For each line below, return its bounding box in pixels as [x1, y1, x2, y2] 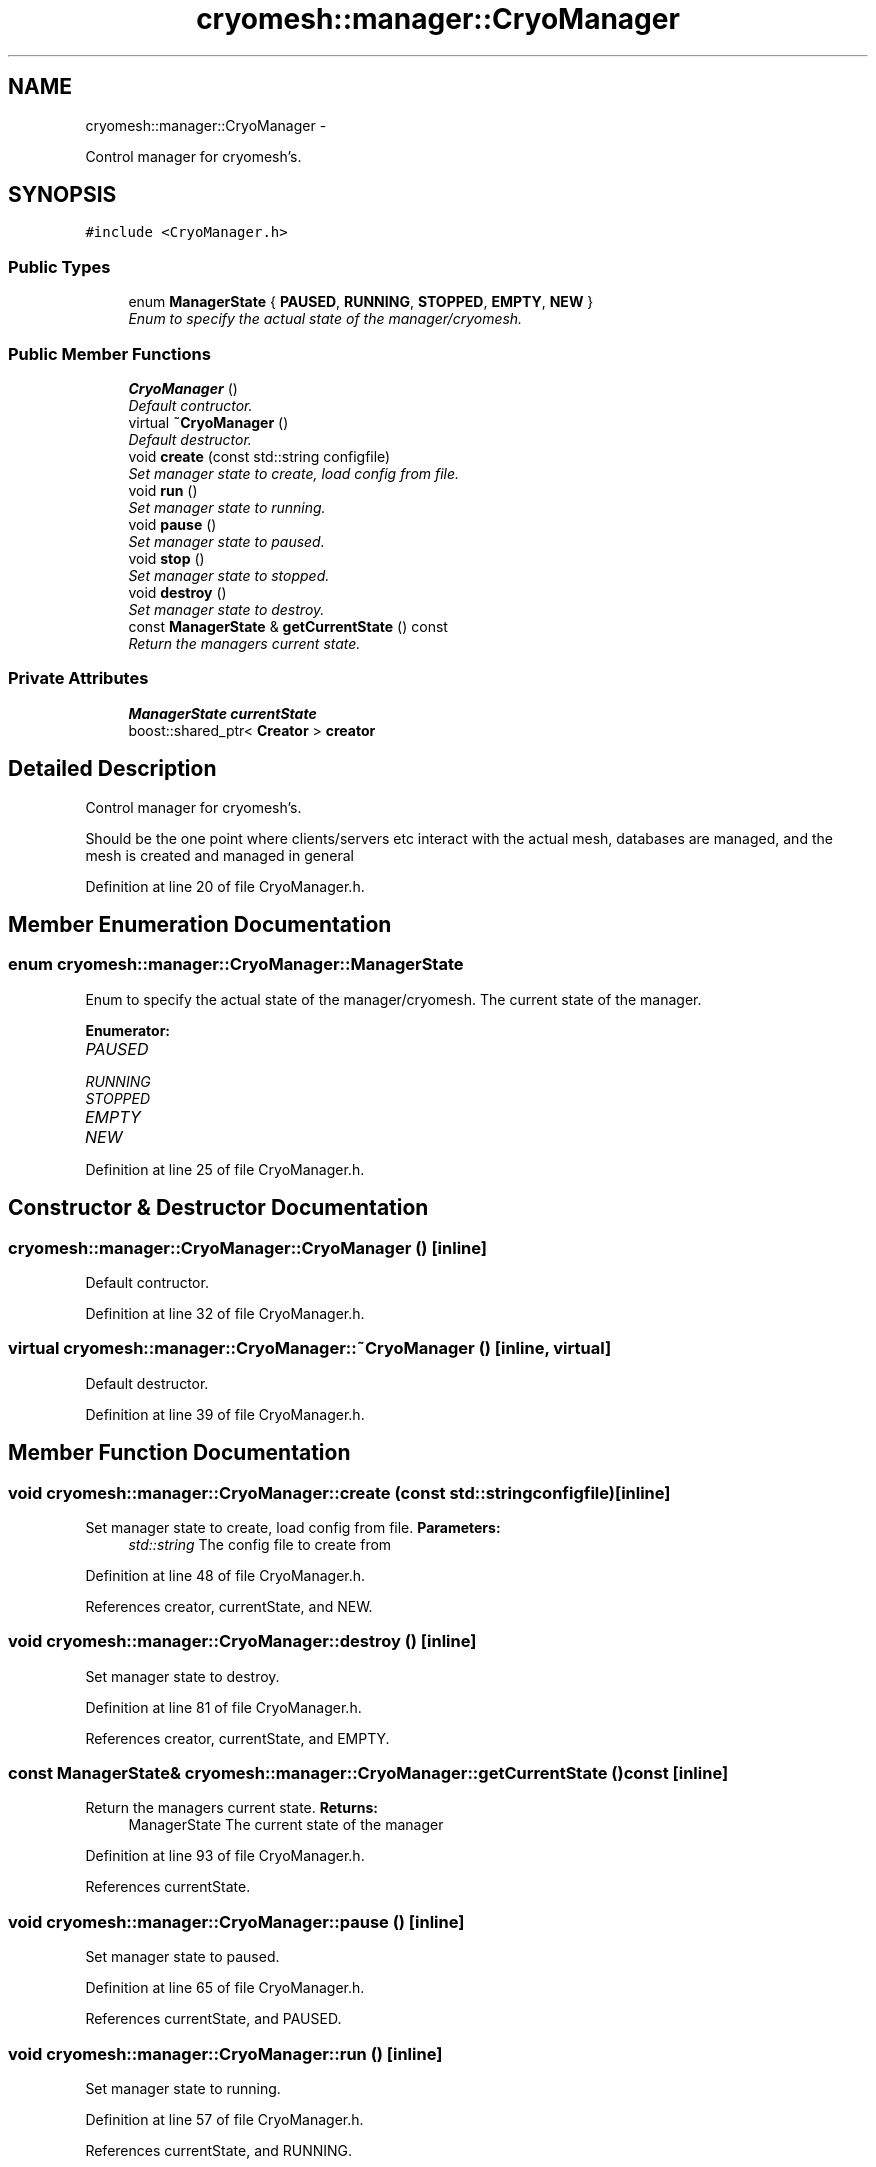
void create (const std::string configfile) [128, 447, 391, 465]
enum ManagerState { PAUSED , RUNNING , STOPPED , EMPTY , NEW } [128, 293, 594, 311]
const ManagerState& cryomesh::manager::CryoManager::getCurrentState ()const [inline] [8, 1763, 729, 1784]
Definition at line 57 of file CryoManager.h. [85, 2110, 364, 2128]
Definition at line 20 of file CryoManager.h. [85, 877, 365, 895]
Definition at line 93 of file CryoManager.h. [85, 1847, 365, 1865]
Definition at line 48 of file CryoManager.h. [85, 1566, 366, 1584]
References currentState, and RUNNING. [85, 2141, 353, 2159]
